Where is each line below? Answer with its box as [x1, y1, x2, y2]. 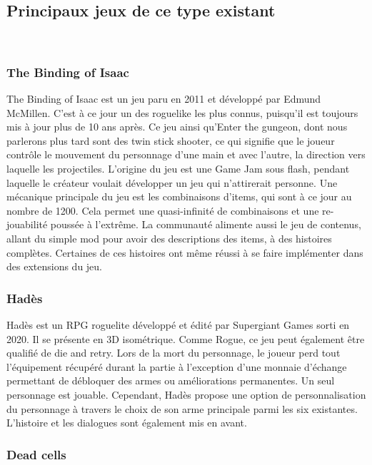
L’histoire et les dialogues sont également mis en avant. [6, 415, 247, 430]
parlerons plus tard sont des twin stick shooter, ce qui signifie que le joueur [6, 133, 335, 148]
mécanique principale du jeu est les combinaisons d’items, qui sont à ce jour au [6, 189, 352, 204]
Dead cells [6, 445, 66, 463]
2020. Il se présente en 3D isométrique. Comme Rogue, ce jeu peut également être [6, 331, 365, 346]
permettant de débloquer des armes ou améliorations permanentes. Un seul [6, 373, 335, 388]
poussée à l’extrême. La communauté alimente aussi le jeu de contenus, [50, 217, 361, 232]
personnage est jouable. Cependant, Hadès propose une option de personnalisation [6, 387, 366, 402]
